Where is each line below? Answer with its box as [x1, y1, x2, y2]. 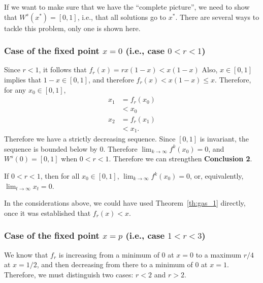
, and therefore [88, 74, 134, 84]
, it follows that [39, 64, 87, 75]
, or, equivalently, [190, 171, 244, 181]
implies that [4, 74, 42, 84]
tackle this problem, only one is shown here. [4, 22, 141, 33]
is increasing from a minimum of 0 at [58, 249, 174, 260]
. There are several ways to [175, 11, 259, 22]
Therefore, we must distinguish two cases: [4, 269, 134, 279]
